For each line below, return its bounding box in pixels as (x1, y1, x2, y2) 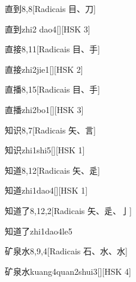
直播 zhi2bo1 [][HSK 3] (5, 103, 84, 115)
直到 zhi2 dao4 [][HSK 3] (5, 22, 90, 35)
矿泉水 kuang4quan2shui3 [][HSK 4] (5, 265, 131, 277)
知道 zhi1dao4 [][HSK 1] (5, 184, 88, 197)
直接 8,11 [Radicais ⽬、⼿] (5, 43, 100, 55)
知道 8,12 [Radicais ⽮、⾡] (5, 164, 100, 176)
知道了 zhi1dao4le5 (5, 224, 72, 237)
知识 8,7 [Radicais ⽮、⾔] (5, 123, 96, 136)
